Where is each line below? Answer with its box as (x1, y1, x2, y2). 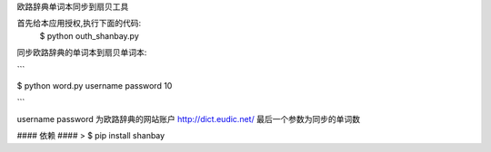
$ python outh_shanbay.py (39, 30, 140, 41)
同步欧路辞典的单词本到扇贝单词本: (16, 47, 147, 58)
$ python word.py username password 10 (16, 80, 173, 90)
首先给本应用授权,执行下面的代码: (16, 18, 142, 29)
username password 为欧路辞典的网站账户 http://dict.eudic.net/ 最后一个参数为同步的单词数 (16, 113, 361, 124)
